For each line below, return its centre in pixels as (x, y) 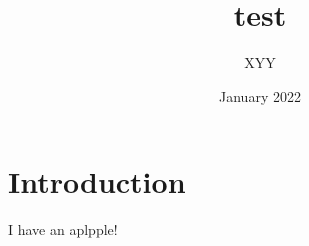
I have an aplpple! (63, 229)
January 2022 (260, 95)
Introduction (97, 181)
